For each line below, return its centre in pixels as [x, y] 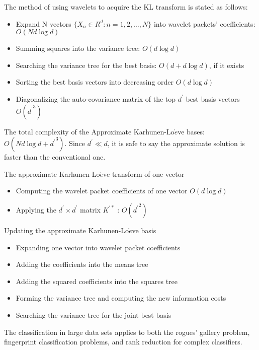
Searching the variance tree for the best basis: [86, 65]
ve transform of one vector [144, 173]
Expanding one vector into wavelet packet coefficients [98, 247]
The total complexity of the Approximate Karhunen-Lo [89, 131]
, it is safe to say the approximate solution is [176, 143]
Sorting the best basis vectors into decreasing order [95, 82]
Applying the [36, 209]
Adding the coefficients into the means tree [82, 264]
